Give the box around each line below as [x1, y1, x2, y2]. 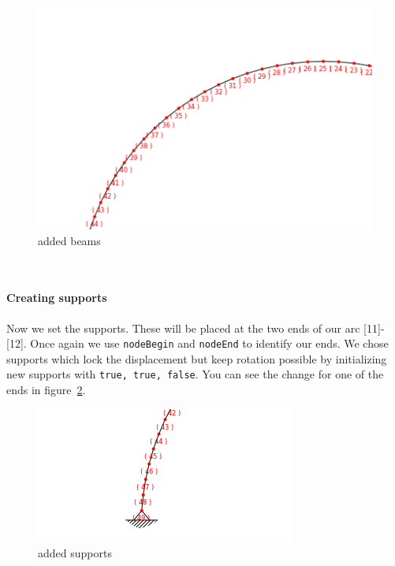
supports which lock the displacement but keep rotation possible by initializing [6, 350, 387, 367]
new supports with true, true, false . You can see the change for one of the [6, 366, 384, 382]
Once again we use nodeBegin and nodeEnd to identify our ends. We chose [30, 335, 389, 352]
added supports [38, 545, 112, 561]
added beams [38, 232, 101, 248]
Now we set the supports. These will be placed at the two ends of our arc [6, 319, 360, 336]
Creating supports [6, 289, 107, 306]
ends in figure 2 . [6, 382, 86, 398]
